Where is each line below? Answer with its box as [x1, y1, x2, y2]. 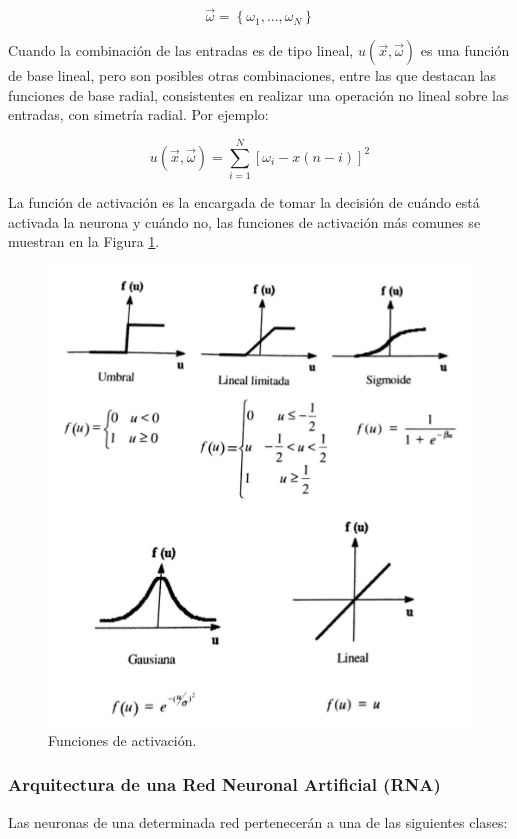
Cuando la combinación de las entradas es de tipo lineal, [8, 40, 354, 61]
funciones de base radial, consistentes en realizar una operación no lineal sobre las [8, 84, 509, 105]
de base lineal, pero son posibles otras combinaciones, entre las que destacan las [8, 65, 497, 86]
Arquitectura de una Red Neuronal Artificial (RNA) [8, 772, 441, 797]
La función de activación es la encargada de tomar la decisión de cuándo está [8, 192, 480, 213]
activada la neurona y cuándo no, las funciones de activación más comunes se [8, 211, 481, 232]
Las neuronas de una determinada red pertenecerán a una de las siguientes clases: [8, 811, 508, 832]
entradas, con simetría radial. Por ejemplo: [8, 104, 269, 125]
